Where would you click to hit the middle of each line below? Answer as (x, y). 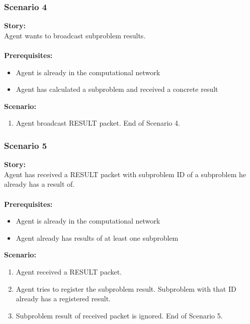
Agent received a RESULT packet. (69, 271)
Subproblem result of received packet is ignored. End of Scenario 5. (119, 315)
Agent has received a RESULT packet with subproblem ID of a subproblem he (125, 174)
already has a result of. (39, 184)
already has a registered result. (63, 299)
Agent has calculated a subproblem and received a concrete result (117, 89)
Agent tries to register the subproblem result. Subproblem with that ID (126, 288)
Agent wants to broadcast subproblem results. (75, 35)
